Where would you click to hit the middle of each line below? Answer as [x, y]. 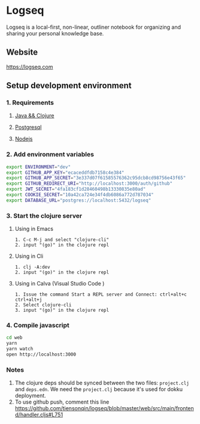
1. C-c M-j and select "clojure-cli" [62, 240]
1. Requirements [30, 103]
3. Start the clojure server [44, 215]
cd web [14, 338]
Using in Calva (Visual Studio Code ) [60, 284]
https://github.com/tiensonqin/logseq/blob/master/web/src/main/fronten [104, 408]
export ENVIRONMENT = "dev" [38, 167]
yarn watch [20, 349]
